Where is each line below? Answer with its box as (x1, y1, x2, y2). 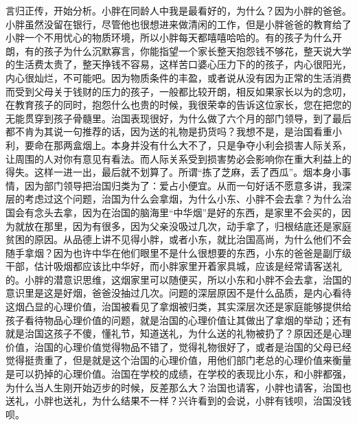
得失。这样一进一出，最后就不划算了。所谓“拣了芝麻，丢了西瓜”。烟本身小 (5, 165, 342, 179)
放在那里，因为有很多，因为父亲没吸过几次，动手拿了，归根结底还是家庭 (24, 218, 352, 233)
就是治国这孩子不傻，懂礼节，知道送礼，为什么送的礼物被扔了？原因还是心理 (5, 326, 352, 341)
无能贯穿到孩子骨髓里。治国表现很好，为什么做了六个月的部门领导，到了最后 (5, 111, 352, 125)
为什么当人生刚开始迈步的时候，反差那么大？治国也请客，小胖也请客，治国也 (5, 380, 352, 394)
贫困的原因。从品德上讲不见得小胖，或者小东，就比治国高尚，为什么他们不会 (5, 232, 352, 246)
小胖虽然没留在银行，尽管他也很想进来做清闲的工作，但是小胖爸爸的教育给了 (5, 16, 352, 31)
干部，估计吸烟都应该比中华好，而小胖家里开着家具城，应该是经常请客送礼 (5, 259, 342, 273)
